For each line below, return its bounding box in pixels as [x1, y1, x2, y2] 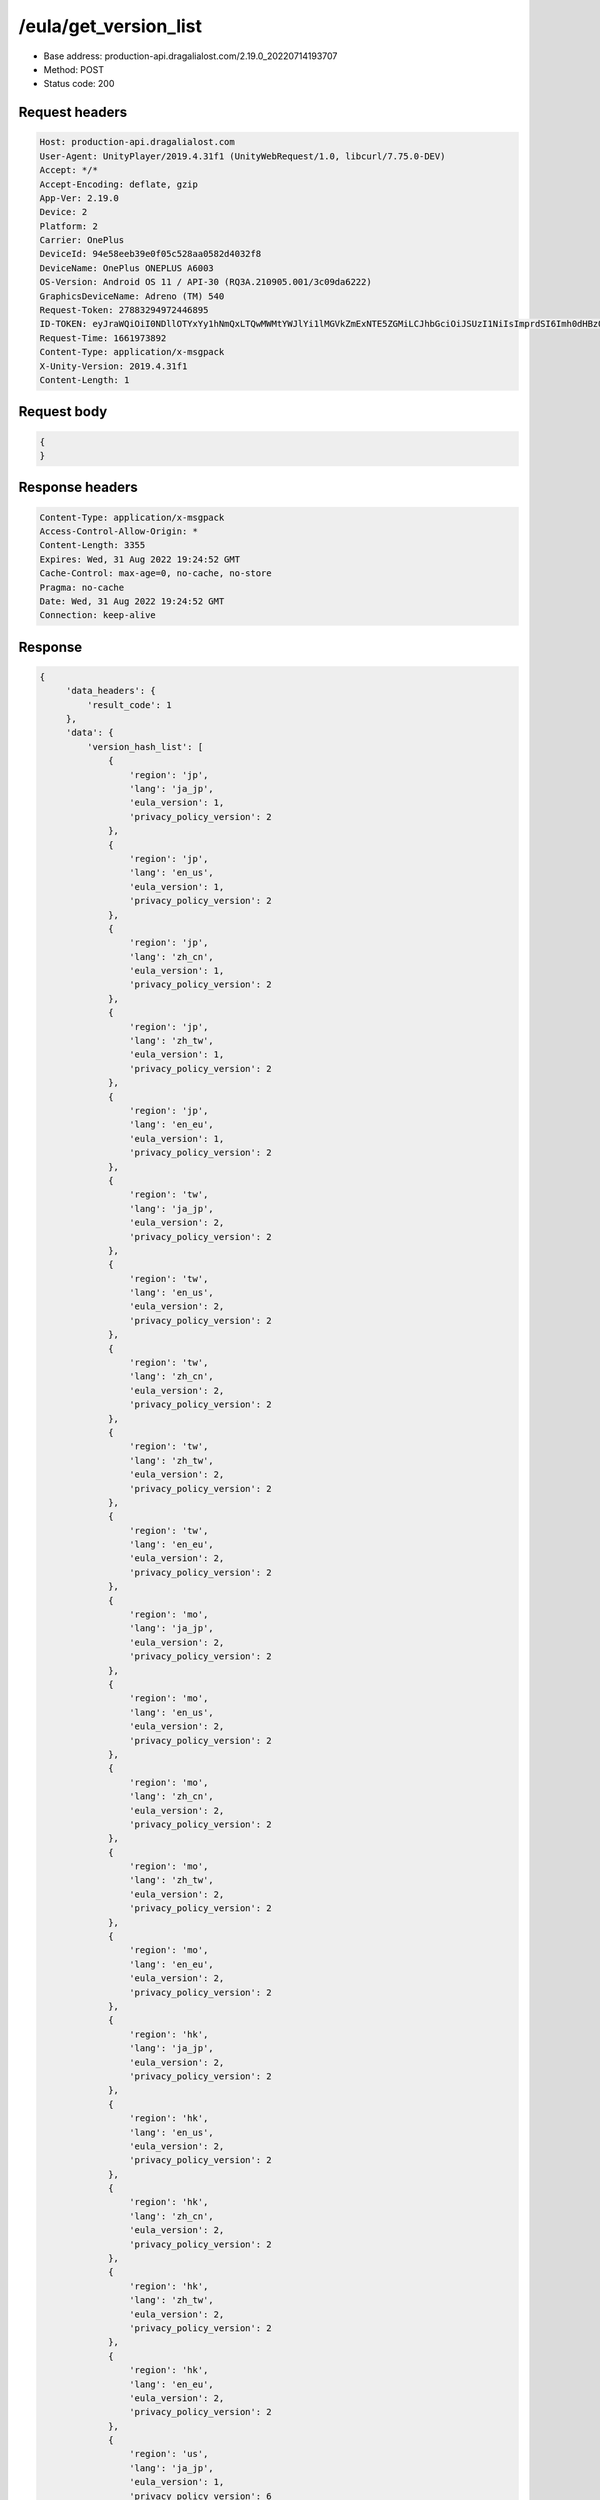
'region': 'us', [128, 2448, 209, 2460]
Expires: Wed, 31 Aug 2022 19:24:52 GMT [39, 553, 240, 565]
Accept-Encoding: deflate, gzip [39, 178, 199, 190]
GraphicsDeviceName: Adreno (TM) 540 [39, 290, 225, 302]
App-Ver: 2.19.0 [39, 192, 120, 204]
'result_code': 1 [86, 699, 172, 710]
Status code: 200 [43, 78, 115, 90]
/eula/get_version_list [18, 15, 203, 37]
